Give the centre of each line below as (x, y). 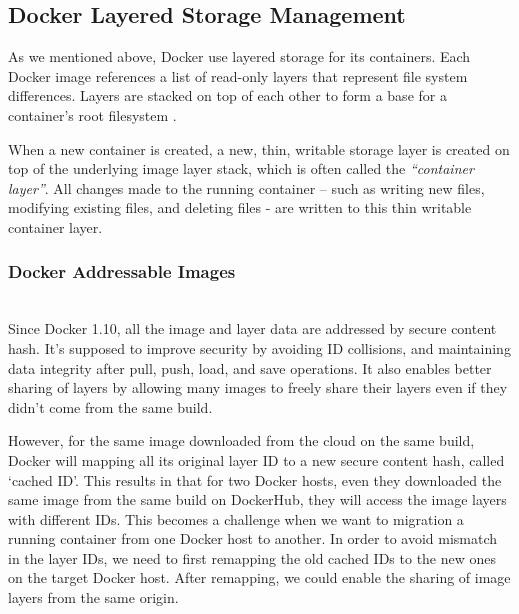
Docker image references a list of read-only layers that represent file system (238, 75)
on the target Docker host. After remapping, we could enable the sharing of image (259, 577)
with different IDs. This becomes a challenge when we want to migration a (236, 518)
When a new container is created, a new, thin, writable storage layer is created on (259, 148)
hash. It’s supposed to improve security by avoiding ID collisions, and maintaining (259, 347)
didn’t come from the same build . (110, 406)
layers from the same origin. (93, 597)
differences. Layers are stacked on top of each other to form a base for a (227, 95)
